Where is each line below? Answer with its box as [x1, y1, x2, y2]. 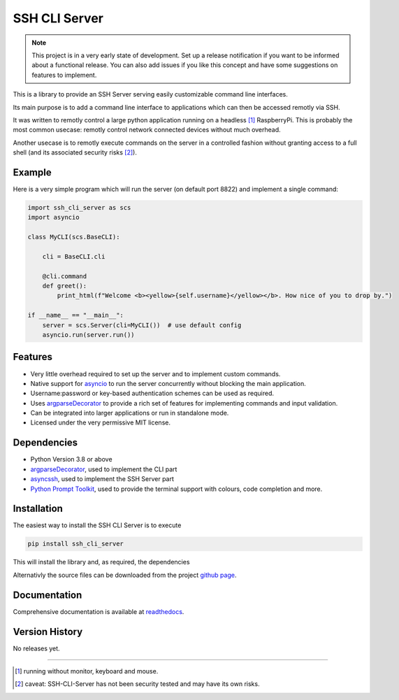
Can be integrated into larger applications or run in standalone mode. [30, 409, 229, 417]
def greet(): [42, 282, 87, 290]
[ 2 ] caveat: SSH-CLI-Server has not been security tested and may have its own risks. [15, 680, 260, 688]
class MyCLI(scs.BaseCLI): [27, 233, 120, 241]
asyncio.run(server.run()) [42, 331, 136, 339]
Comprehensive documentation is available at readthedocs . [13, 607, 184, 615]
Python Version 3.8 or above [30, 455, 113, 464]
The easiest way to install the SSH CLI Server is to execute [13, 521, 182, 529]
